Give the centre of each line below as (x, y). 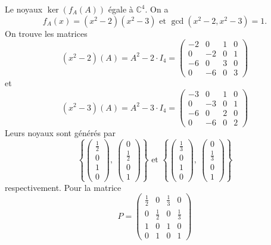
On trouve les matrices (46, 33)
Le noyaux (24, 9)
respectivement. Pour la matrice (63, 187)
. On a (157, 9)
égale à (121, 9)
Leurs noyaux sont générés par (60, 133)
